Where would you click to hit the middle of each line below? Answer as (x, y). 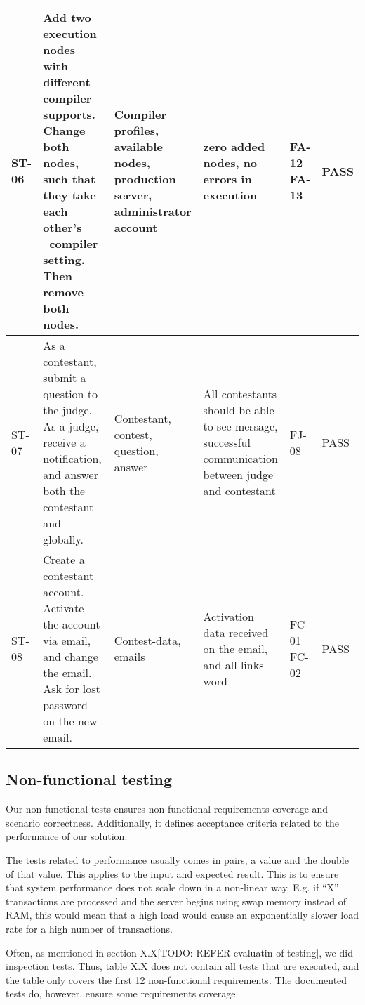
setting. (64, 260)
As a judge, (71, 426)
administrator (153, 211)
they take (69, 195)
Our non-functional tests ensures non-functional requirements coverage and (167, 809)
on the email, (235, 648)
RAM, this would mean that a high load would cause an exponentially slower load (182, 915)
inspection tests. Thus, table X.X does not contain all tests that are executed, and (182, 966)
